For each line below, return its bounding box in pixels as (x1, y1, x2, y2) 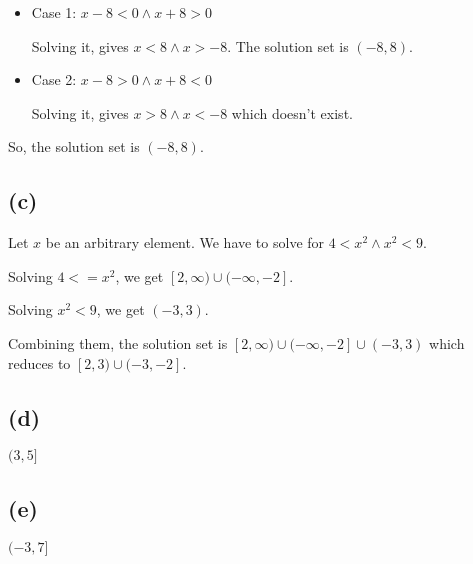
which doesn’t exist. (231, 102, 353, 123)
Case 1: (31, 2, 77, 22)
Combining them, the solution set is (8, 332, 228, 353)
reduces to (8, 352, 71, 373)
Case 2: (31, 69, 77, 90)
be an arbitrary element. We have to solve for (45, 232, 325, 253)
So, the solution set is (8, 136, 140, 157)
